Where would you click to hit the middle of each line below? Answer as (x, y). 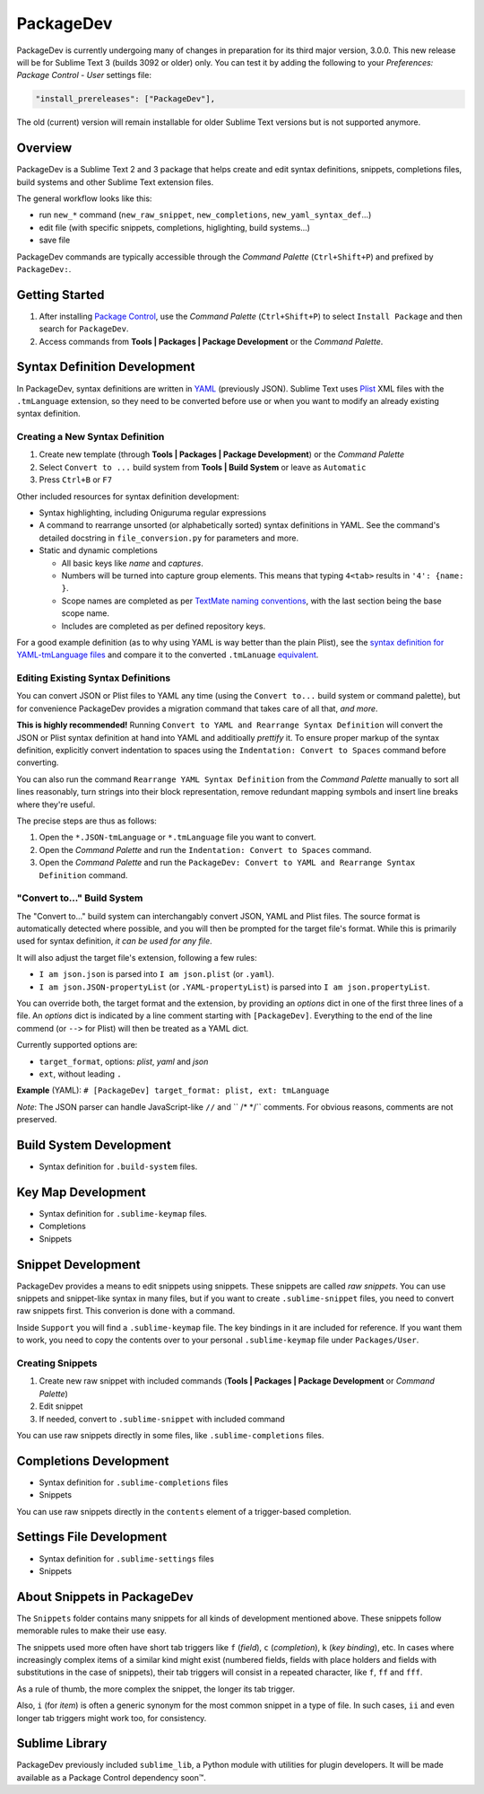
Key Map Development (82, 1192)
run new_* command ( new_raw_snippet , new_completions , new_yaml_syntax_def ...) (205, 215)
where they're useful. (56, 805)
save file (55, 240)
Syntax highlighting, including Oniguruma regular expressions (153, 513)
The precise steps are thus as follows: (86, 821)
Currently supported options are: (77, 1045)
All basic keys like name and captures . (132, 563)
